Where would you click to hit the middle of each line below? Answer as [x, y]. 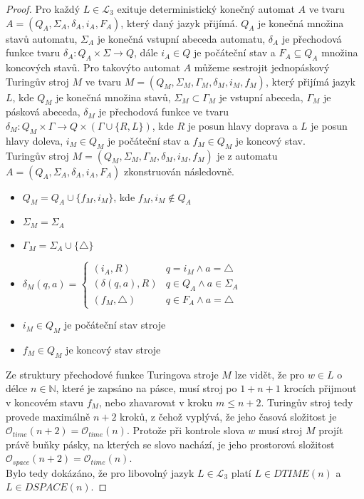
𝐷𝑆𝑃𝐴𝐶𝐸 [46, 488]
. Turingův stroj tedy [307, 402]
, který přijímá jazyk [310, 81]
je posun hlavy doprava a [243, 125]
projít [331, 430]
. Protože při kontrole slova [186, 430]
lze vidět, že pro [270, 374]
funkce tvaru [33, 52]
